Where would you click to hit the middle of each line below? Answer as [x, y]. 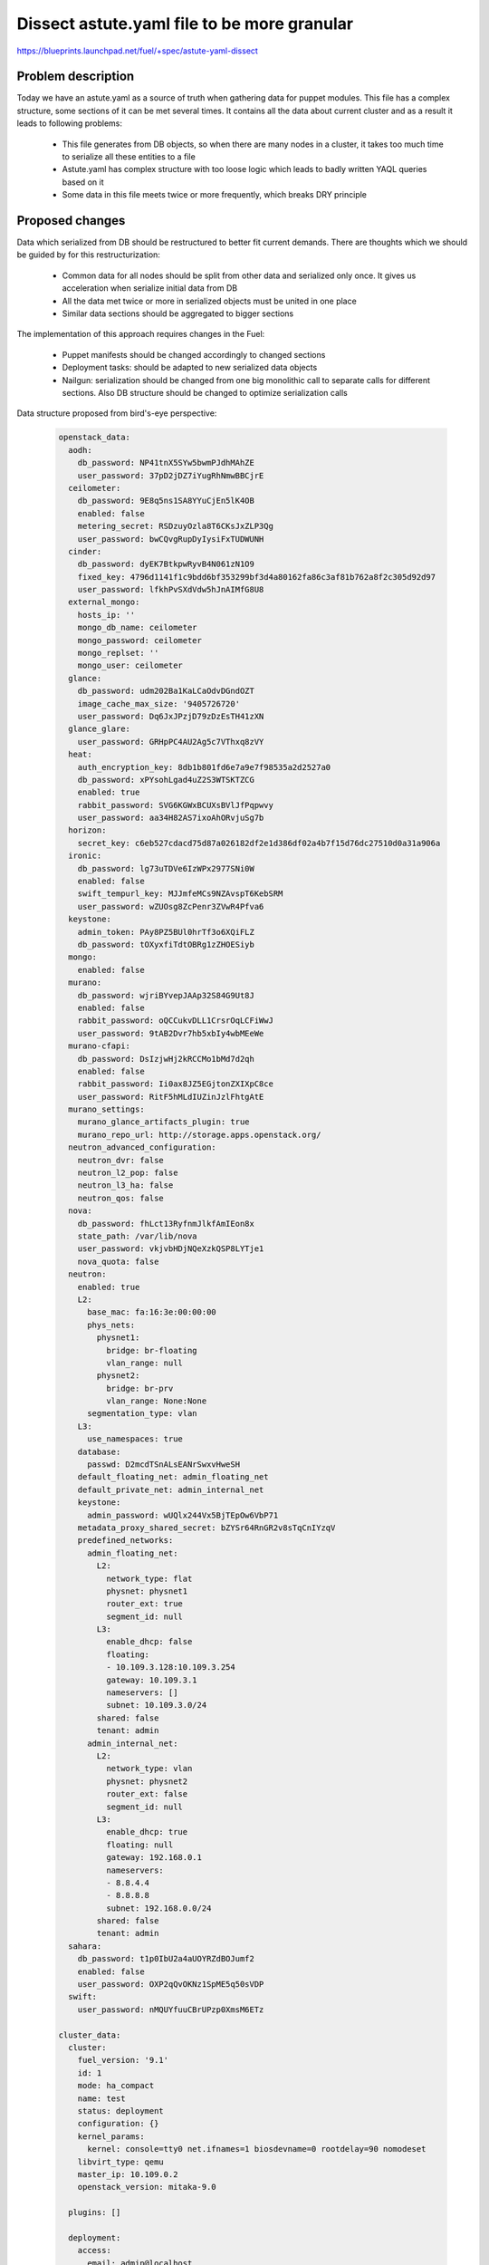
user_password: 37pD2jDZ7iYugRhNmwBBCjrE [171, 475]
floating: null [139, 1845]
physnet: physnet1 [147, 1591]
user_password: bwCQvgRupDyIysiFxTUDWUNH [171, 539]
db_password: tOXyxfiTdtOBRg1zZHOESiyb [166, 945]
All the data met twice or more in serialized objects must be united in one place [209, 301]
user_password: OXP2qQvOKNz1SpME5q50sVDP [171, 1985]
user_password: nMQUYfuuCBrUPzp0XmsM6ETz [171, 2010]
